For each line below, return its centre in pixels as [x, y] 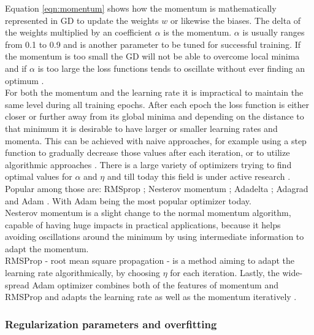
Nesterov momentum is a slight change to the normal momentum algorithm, [148, 213]
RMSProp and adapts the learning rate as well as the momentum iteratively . [151, 297]
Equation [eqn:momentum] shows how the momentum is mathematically [141, 8]
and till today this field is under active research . [199, 176]
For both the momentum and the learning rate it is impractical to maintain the [154, 92]
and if [16, 68]
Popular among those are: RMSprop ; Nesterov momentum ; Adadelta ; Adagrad [157, 188]
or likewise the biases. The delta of [235, 20]
